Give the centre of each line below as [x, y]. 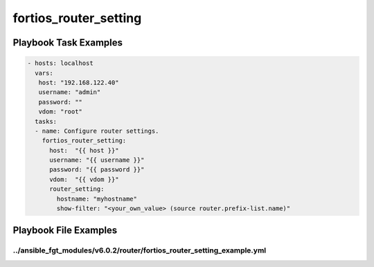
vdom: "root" [61, 112]
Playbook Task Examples [68, 43]
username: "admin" [70, 92]
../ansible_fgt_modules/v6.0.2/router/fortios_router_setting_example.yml [140, 250]
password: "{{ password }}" [97, 170]
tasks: [46, 121]
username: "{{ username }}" [97, 160]
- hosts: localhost [60, 63]
